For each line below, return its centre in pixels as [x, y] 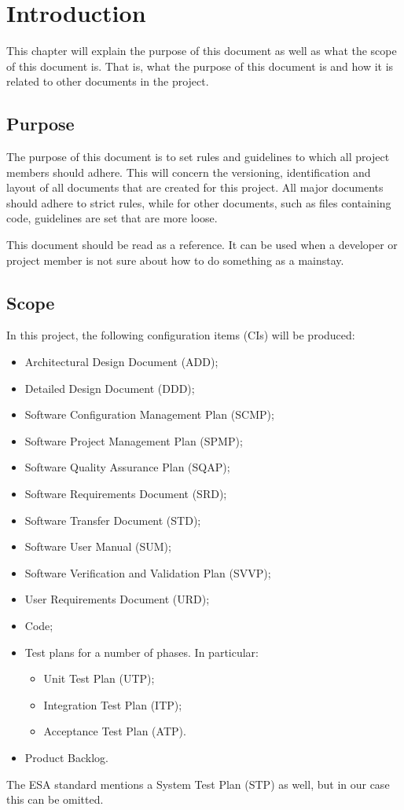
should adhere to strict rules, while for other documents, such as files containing [199, 202]
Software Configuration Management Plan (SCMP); [149, 414]
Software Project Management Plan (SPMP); [134, 440]
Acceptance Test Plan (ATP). [115, 731]
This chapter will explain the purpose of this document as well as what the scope [202, 51]
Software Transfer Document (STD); [113, 520]
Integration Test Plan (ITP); [113, 704]
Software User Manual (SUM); [98, 546]
